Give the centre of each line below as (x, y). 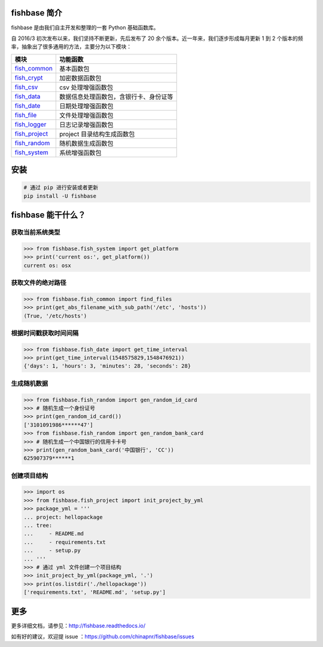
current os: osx (48, 265)
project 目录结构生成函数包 (97, 134)
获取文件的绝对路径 (39, 283)
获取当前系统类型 (36, 232)
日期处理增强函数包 (86, 106)
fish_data (28, 96)
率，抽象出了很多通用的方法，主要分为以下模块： (71, 47)
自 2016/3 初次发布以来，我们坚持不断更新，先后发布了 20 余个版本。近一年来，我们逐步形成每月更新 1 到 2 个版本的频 (157, 38)
